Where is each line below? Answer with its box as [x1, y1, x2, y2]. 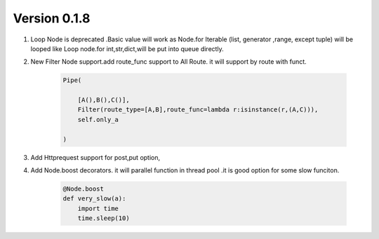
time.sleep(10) [77, 214, 130, 222]
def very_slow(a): [62, 195, 126, 203]
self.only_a [77, 116, 119, 123]
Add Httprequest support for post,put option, [30, 153, 161, 161]
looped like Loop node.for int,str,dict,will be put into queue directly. [30, 44, 224, 53]
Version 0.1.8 [13, 11, 91, 26]
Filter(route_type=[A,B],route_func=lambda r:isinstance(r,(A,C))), [77, 106, 319, 114]
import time [77, 204, 119, 212]
